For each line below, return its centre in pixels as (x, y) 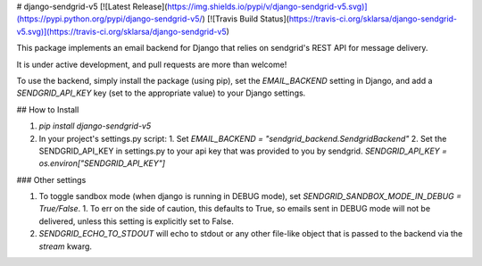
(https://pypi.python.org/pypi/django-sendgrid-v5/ (109, 19)
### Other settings (51, 179)
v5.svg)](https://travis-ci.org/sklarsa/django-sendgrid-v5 (121, 31)
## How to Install (48, 109)
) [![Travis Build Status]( (246, 19)
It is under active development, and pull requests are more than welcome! (152, 64)
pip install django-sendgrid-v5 (95, 126)
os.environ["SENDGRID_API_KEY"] (102, 163)
